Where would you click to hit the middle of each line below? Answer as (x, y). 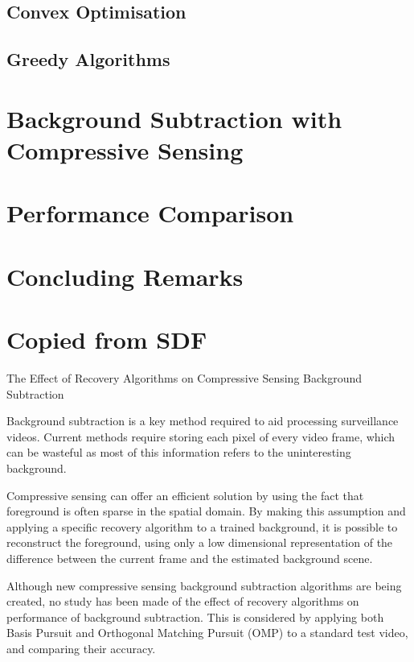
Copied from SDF (107, 339)
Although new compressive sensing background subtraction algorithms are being (204, 585)
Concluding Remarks (125, 276)
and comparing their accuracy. (81, 648)
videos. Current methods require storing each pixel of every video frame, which (201, 436)
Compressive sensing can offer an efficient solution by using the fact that (185, 495)
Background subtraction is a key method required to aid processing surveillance (203, 421)
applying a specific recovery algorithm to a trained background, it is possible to (202, 526)
